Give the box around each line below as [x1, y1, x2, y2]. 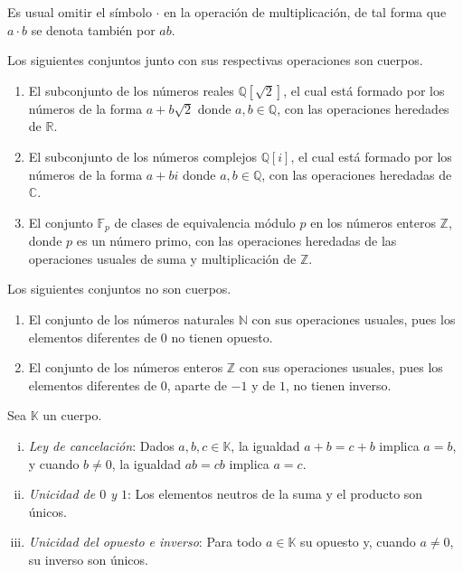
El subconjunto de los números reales [28, 80, 234, 99]
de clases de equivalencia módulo [114, 212, 296, 231]
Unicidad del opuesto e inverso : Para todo [28, 532, 262, 551]
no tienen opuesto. [171, 327, 273, 346]
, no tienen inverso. [285, 375, 392, 394]
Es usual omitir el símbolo [7, 3, 152, 21]
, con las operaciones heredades [277, 98, 449, 117]
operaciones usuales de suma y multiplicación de [28, 248, 297, 267]
